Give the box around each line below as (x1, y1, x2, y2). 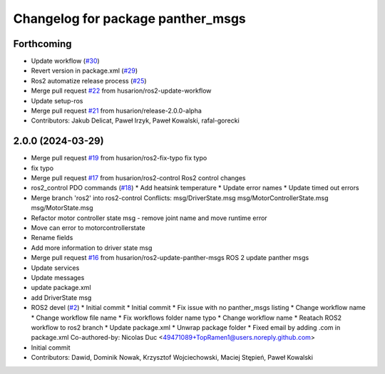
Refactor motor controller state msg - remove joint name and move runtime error (31, 214, 267, 222)
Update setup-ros (31, 96, 83, 105)
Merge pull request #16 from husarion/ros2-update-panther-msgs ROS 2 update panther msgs (31, 254, 309, 262)
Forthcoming (13, 38, 72, 50)
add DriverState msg (31, 293, 92, 302)
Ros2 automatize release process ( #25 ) (31, 76, 147, 85)
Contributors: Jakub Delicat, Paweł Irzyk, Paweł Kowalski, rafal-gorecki (31, 116, 240, 125)
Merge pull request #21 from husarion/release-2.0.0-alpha (31, 107, 202, 115)
